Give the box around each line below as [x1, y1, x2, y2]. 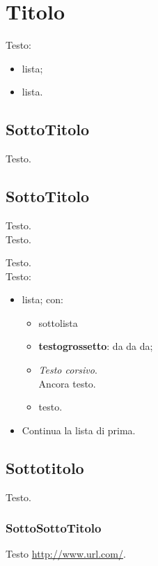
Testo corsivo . [38, 362, 97, 377]
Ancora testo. [38, 376, 96, 390]
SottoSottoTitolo [6, 519, 102, 537]
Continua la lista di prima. [22, 422, 136, 437]
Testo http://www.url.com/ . [6, 546, 126, 561]
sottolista [38, 315, 78, 330]
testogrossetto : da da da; [38, 339, 153, 353]
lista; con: [22, 292, 63, 307]
